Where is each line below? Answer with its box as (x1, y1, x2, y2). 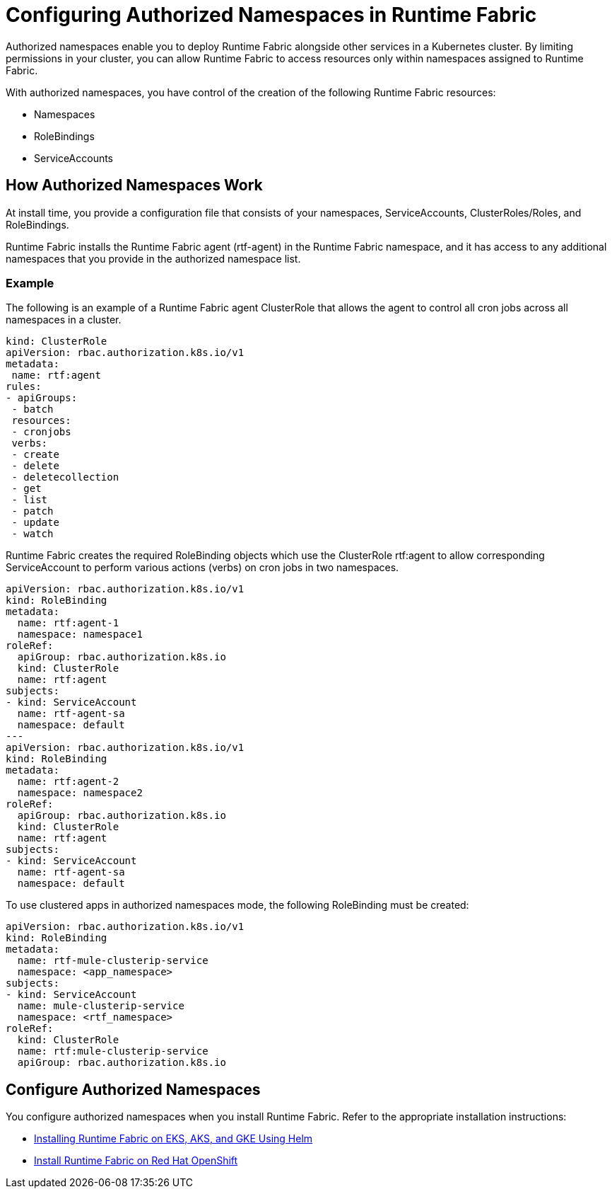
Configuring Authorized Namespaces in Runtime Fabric (6, 3, 537, 27)
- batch (11, 403, 54, 415)
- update (11, 517, 59, 529)
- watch (11, 528, 54, 540)
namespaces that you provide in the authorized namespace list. (6, 252, 301, 265)
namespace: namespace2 (17, 787, 143, 799)
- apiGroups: (6, 392, 78, 404)
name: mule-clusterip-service (17, 1000, 184, 1012)
